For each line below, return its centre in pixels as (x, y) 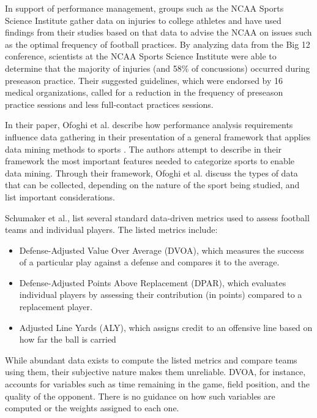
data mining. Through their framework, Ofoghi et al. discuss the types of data (151, 173)
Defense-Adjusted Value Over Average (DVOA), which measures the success (162, 250)
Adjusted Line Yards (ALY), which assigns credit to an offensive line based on (166, 327)
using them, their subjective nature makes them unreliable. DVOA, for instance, (155, 372)
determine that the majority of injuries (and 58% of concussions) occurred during (158, 68)
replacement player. (56, 307)
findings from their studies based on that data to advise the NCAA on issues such (158, 32)
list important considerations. (60, 196)
